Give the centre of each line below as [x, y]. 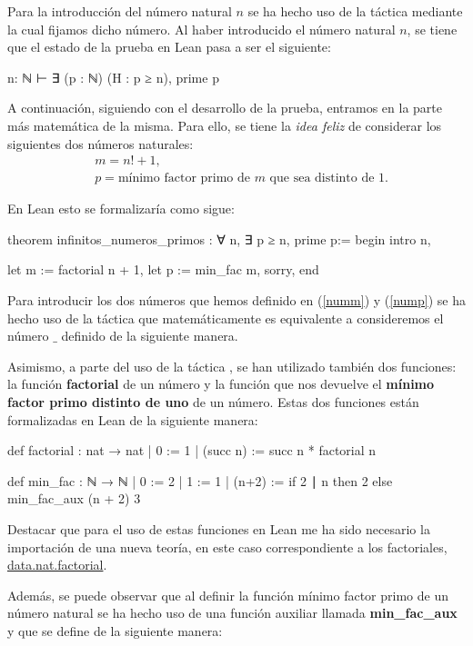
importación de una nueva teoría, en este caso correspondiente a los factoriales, [227, 547]
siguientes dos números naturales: [101, 143]
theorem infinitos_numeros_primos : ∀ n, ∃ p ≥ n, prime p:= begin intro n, [219, 239]
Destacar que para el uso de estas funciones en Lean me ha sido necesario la [219, 528]
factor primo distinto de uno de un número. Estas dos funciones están [213, 401]
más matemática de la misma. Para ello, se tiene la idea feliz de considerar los [225, 125]
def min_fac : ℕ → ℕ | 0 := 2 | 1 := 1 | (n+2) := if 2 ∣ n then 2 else [200, 480]
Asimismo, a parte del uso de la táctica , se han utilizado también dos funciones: [232, 366]
